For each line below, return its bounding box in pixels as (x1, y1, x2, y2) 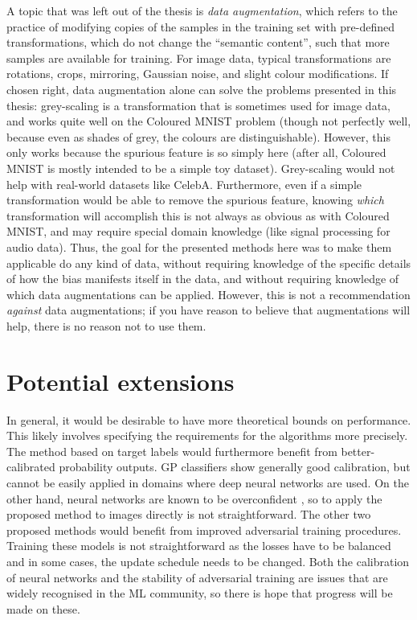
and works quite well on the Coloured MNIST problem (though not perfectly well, (6, 113, 411, 129)
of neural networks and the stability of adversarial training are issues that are (6, 569, 388, 585)
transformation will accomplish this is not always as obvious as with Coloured (6, 207, 390, 224)
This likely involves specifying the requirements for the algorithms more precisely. (6, 427, 408, 444)
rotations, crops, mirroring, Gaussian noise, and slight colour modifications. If (6, 65, 389, 82)
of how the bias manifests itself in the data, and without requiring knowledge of (6, 270, 399, 287)
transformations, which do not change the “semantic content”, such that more (6, 34, 390, 51)
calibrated (6, 458, 55, 475)
